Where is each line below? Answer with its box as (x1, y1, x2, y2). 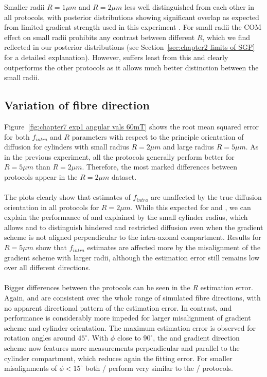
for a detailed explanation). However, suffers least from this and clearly (4, 51, 228, 62)
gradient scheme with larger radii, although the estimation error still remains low (4, 252, 260, 262)
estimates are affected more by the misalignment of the (87, 242, 261, 253)
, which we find (202, 31, 251, 42)
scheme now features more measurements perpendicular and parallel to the (4, 343, 240, 353)
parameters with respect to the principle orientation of (72, 131, 244, 142)
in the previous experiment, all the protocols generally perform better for (4, 151, 235, 162)
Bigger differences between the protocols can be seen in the (4, 282, 190, 293)
